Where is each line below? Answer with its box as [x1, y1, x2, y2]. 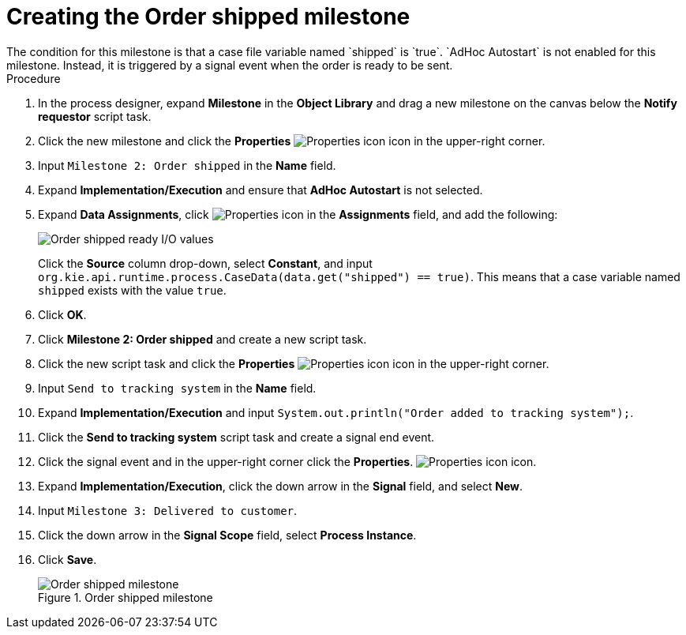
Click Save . [38, 552, 97, 566]
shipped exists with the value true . [38, 283, 227, 297]
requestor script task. [38, 109, 152, 123]
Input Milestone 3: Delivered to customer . [38, 503, 298, 517]
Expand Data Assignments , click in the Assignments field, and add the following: [38, 207, 558, 221]
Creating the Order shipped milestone [6, 3, 410, 30]
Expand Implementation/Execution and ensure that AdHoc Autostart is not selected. [38, 182, 483, 197]
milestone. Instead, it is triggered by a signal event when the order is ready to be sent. [6, 58, 453, 72]
